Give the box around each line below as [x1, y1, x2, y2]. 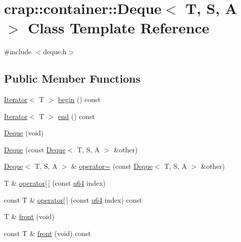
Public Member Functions [4, 71, 140, 86]
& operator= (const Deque [71, 161, 153, 171]
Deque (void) [4, 127, 44, 138]
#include [4, 46, 32, 57]
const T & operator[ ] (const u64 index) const [4, 194, 142, 205]
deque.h [43, 46, 67, 57]
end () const [58, 111, 95, 121]
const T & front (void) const [4, 228, 91, 238]
